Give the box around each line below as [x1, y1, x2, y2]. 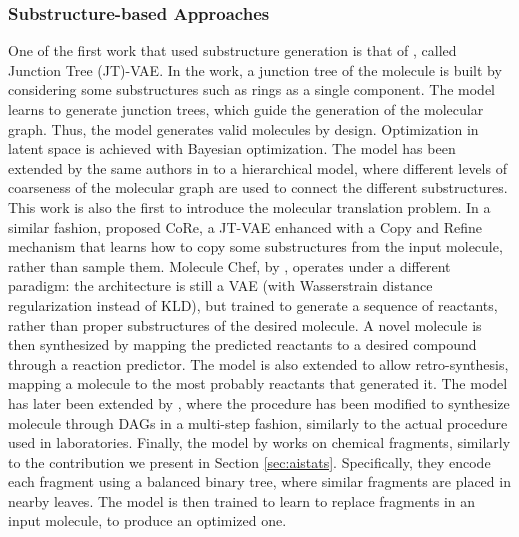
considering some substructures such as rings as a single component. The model [8, 79, 495, 100]
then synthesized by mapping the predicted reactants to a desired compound [8, 334, 477, 355]
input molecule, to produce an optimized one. [8, 510, 287, 531]
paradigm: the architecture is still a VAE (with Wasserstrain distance [8, 275, 433, 296]
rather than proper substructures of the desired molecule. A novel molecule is [8, 314, 482, 335]
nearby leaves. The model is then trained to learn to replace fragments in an [8, 490, 476, 511]
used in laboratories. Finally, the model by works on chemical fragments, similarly [8, 432, 511, 453]
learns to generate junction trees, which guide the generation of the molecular [8, 99, 484, 119]
